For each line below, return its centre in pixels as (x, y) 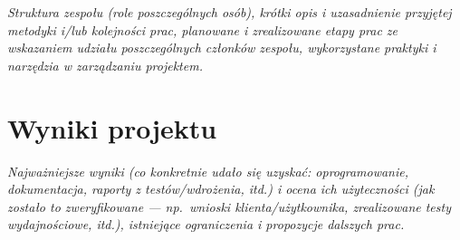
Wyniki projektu (112, 127)
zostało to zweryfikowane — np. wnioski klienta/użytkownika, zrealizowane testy (229, 206)
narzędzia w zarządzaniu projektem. (105, 65)
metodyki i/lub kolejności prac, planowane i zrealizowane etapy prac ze (203, 29)
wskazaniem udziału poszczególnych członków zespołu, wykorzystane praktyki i (222, 48)
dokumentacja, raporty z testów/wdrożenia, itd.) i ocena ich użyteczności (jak (221, 189)
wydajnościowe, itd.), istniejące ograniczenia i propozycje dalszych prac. (206, 224)
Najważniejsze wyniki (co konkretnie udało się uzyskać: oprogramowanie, (208, 171)
